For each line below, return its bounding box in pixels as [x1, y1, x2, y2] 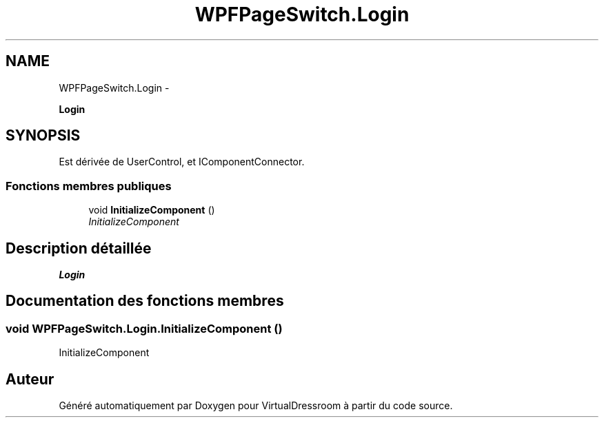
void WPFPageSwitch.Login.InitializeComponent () [6, 321, 283, 336]
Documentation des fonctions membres [6, 292, 284, 310]
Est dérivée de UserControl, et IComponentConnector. [59, 156, 305, 168]
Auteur [6, 370, 54, 388]
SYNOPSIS [6, 127, 81, 145]
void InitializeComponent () [88, 204, 215, 216]
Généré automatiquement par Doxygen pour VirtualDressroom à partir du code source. [59, 400, 453, 412]
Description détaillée [6, 239, 152, 257]
